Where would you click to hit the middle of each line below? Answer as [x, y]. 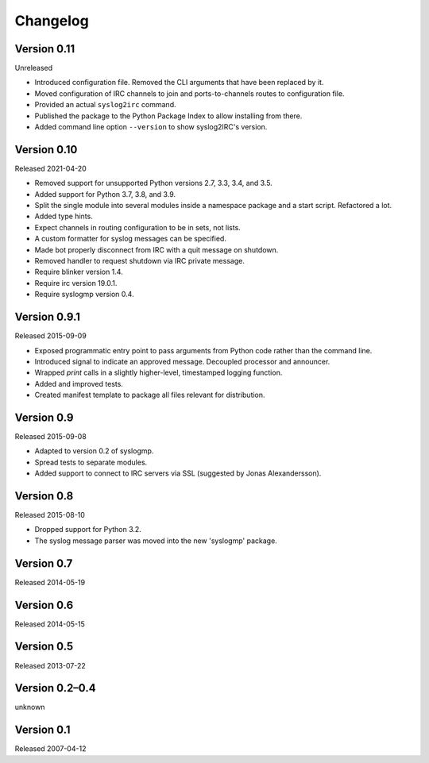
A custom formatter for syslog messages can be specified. [130, 239]
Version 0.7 [44, 563]
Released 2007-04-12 [50, 749]
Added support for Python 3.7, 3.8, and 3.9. [105, 194]
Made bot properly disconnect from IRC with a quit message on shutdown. [157, 249]
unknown [30, 707]
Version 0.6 [44, 605]
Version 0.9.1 [48, 317]
